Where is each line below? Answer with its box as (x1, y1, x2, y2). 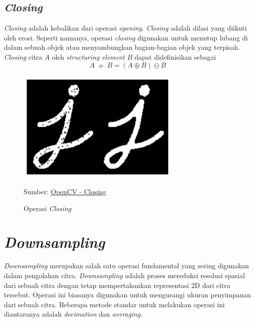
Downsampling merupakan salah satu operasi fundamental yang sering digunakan (4, 260, 249, 271)
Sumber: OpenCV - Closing (24, 186, 107, 197)
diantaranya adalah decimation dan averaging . (4, 309, 142, 319)
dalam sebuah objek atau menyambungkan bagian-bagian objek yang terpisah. (4, 42, 240, 52)
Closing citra (4, 51, 42, 62)
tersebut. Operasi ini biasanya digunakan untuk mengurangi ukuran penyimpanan (4, 289, 251, 300)
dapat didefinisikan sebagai (134, 51, 216, 62)
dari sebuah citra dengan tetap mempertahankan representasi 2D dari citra (4, 280, 230, 290)
